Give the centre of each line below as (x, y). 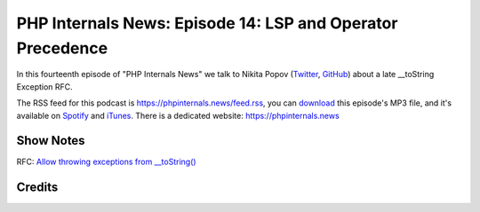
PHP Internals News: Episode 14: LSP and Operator (207, 23)
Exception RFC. (44, 86)
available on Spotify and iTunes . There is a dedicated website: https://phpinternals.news (178, 115)
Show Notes (51, 141)
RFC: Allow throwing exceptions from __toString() (106, 162)
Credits (37, 188)
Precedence (62, 48)
